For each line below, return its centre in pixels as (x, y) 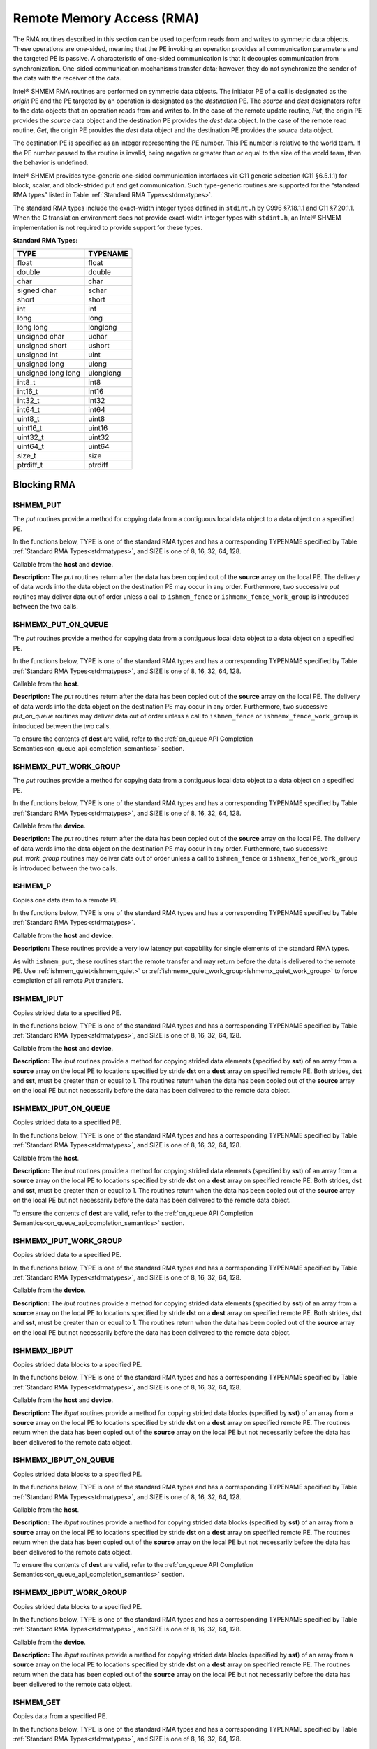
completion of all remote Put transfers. (68, 981)
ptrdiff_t (30, 465)
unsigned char (41, 337)
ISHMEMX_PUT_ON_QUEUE (60, 625)
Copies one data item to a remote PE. (66, 900)
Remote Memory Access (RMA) (106, 18)
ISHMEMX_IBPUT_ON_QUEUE (64, 1460)
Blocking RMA (44, 484)
